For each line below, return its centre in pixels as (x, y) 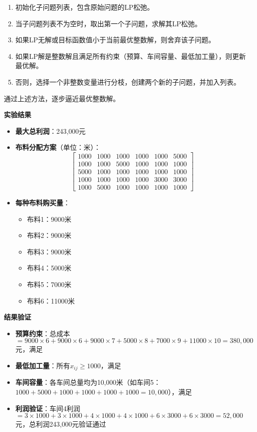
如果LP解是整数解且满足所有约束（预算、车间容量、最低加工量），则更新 (131, 56)
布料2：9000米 (49, 235)
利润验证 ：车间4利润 (48, 408)
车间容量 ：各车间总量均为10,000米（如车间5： (88, 382)
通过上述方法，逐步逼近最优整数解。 (62, 98)
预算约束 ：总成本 (43, 333)
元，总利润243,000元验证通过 (61, 424)
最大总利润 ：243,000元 (50, 131)
